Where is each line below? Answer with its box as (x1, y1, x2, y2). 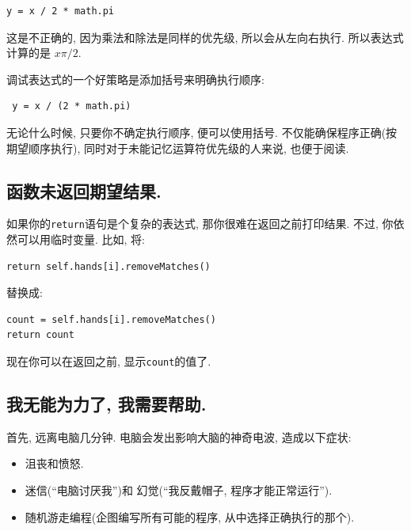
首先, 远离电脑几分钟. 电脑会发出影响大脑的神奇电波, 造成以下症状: (6, 428, 352, 445)
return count (6, 329, 74, 341)
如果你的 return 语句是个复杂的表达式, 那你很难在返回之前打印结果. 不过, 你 (6, 215, 394, 232)
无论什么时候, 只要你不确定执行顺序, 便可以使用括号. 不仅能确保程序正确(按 (6, 123, 398, 140)
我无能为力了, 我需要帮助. (6, 392, 207, 416)
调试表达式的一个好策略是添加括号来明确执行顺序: (6, 70, 264, 87)
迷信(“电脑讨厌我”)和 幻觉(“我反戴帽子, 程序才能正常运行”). (25, 482, 333, 499)
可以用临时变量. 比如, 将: (17, 231, 145, 248)
